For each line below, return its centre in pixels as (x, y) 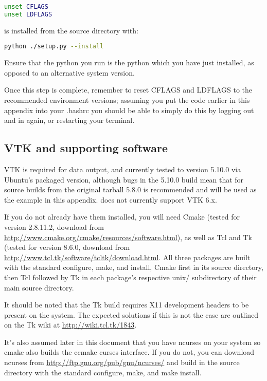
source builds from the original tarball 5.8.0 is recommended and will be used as (130, 189)
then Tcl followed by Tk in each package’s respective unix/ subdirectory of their (130, 277)
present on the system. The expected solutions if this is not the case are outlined (131, 314)
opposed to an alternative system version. (69, 72)
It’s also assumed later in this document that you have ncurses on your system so (132, 342)
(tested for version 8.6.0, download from (67, 247)
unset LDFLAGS (28, 14)
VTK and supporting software (86, 148)
